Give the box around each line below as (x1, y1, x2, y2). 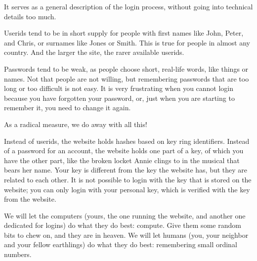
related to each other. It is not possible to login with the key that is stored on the (4, 174, 252, 184)
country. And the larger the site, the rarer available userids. (4, 47, 184, 57)
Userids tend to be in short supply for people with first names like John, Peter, (4, 28, 244, 38)
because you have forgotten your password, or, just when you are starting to (4, 92, 235, 103)
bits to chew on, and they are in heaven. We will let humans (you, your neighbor (4, 229, 249, 240)
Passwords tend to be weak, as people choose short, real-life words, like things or (4, 63, 249, 74)
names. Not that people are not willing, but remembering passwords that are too (4, 73, 249, 84)
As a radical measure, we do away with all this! (4, 119, 147, 129)
